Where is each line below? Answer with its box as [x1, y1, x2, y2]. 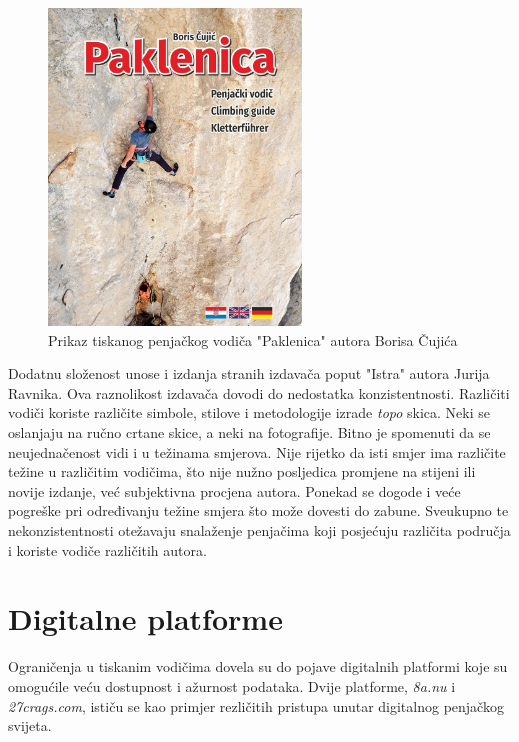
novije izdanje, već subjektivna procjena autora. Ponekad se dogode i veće [8, 480, 461, 501]
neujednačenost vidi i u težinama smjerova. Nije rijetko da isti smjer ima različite [8, 441, 506, 462]
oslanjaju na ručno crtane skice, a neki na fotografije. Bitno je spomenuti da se [8, 422, 491, 443]
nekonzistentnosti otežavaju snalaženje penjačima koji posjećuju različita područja [8, 520, 511, 540]
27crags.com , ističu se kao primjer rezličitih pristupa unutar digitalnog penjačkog [8, 695, 504, 716]
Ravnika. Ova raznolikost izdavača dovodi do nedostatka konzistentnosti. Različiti [8, 382, 510, 403]
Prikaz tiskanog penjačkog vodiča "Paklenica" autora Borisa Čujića [48, 329, 458, 350]
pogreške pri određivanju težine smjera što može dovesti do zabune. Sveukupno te [8, 500, 509, 521]
